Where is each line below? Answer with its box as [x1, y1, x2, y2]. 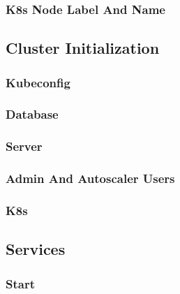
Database [6, 105, 59, 123]
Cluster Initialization [6, 37, 160, 59]
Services [6, 238, 66, 260]
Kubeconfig [6, 73, 70, 91]
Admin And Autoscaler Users [6, 170, 175, 187]
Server [6, 138, 43, 155]
